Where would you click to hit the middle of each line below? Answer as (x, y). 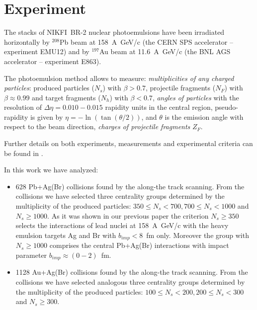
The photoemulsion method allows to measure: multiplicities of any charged (119, 78)
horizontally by (27, 41)
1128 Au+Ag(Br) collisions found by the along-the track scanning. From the (132, 272)
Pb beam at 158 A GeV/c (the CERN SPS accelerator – (146, 41)
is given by (46, 116)
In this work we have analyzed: (51, 170)
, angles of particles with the (196, 97)
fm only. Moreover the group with (198, 235)
